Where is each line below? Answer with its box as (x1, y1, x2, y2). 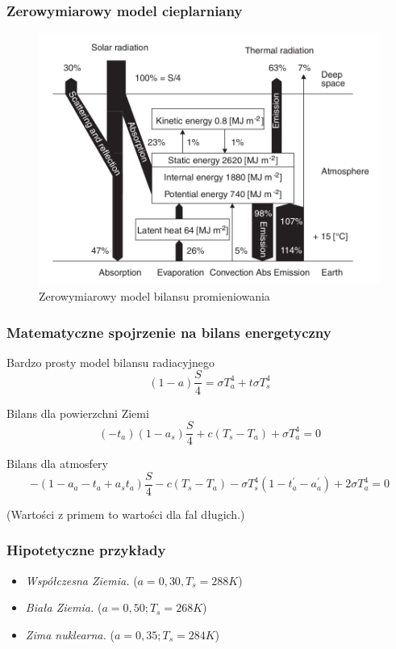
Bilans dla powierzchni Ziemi (6, 404, 149, 421)
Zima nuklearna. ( (25, 626, 115, 643)
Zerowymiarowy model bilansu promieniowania (39, 288, 270, 305)
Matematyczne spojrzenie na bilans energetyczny (6, 322, 331, 342)
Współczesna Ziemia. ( (25, 571, 138, 588)
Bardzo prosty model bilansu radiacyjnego (6, 353, 215, 370)
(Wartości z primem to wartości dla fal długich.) (6, 505, 245, 522)
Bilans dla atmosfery (6, 455, 108, 472)
